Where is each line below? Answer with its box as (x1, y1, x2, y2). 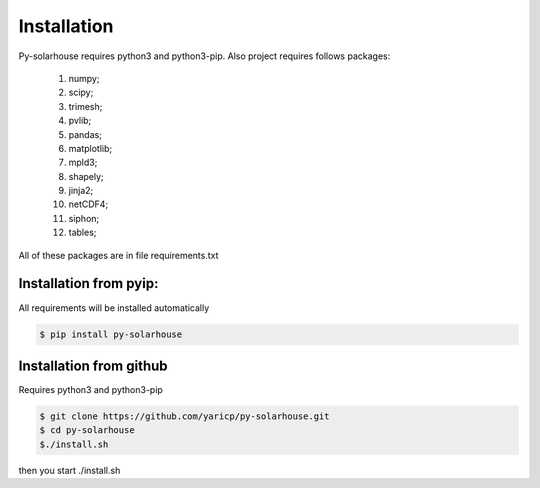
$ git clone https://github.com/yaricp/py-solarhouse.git (39, 411, 330, 422)
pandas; (68, 128, 102, 140)
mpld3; (68, 156, 98, 169)
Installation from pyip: (18, 275, 159, 292)
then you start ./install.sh (18, 464, 121, 476)
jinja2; (68, 185, 94, 197)
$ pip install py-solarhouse (39, 328, 183, 340)
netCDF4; (68, 198, 109, 210)
